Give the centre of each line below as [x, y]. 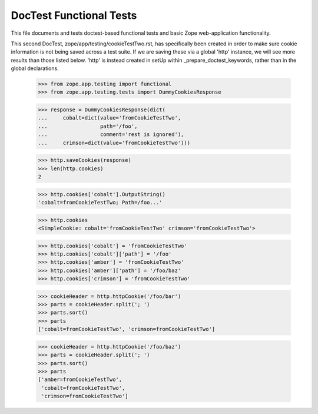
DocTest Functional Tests [74, 15]
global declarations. [35, 68]
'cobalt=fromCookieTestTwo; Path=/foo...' [100, 202]
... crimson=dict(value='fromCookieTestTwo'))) [114, 143]
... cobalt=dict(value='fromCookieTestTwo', [110, 118]
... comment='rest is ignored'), [111, 135]
